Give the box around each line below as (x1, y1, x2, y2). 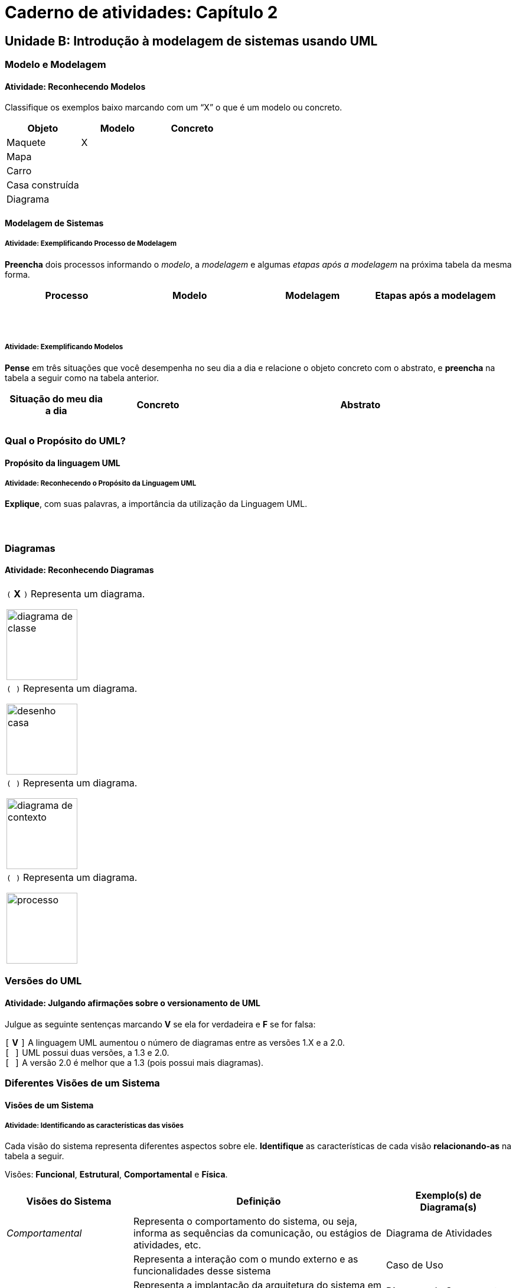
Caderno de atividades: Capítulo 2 (5, 2, 278, 22)
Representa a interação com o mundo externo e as (133, 1253, 358, 1266)
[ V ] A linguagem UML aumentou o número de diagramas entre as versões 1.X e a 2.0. (5, 1037, 345, 1048)
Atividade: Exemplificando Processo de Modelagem (5, 239, 177, 248)
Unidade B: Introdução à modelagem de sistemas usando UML (5, 33, 378, 48)
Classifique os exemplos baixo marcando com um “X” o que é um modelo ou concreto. (5, 102, 342, 113)
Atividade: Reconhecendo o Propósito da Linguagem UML (5, 479, 197, 487)
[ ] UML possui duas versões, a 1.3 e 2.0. (5, 1047, 169, 1058)
